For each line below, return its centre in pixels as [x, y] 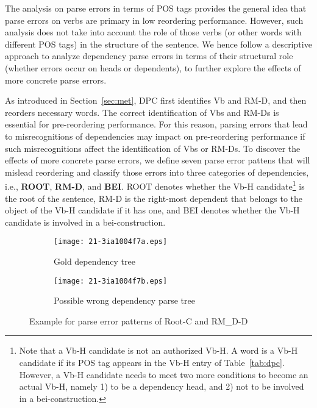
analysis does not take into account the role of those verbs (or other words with [153, 32]
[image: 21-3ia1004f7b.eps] [111, 281]
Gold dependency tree [94, 261]
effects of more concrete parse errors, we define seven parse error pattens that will [158, 160]
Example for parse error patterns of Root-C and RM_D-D [139, 320]
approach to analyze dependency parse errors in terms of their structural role [149, 56]
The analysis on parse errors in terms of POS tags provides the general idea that [156, 8]
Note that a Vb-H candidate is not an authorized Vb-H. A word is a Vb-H [158, 350]
